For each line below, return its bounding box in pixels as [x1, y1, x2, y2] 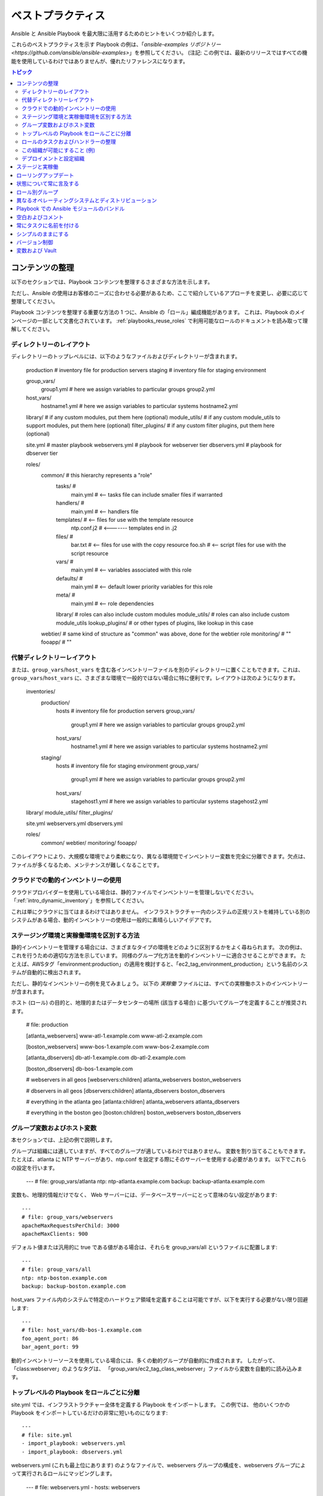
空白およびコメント [16, 213, 64, 221]
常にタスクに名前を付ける [16, 222, 80, 229]
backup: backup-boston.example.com [22, 1282, 126, 1290]
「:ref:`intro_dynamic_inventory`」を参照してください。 [11, 897, 148, 904]
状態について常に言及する [16, 180, 80, 187]
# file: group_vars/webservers [22, 1214, 114, 1221]
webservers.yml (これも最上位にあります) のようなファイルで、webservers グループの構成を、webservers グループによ [11, 1461, 306, 1468]
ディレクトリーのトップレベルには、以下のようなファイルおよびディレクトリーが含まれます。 [11, 353, 240, 360]
